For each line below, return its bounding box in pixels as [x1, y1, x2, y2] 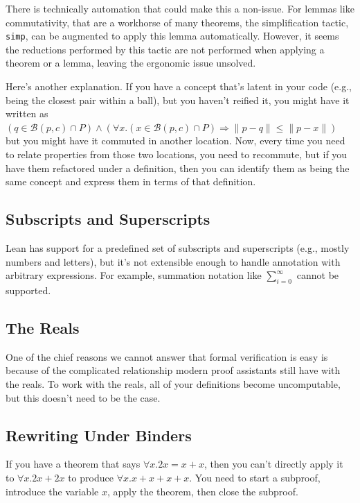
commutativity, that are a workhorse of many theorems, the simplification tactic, [6, 15, 349, 29]
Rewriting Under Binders [6, 424, 192, 445]
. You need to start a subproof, [189, 470, 321, 484]
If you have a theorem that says [6, 457, 141, 471]
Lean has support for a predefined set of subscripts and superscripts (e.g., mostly [6, 240, 350, 255]
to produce [68, 470, 114, 484]
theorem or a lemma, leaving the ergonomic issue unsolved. [6, 56, 256, 70]
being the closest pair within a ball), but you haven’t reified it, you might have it [6, 92, 350, 107]
